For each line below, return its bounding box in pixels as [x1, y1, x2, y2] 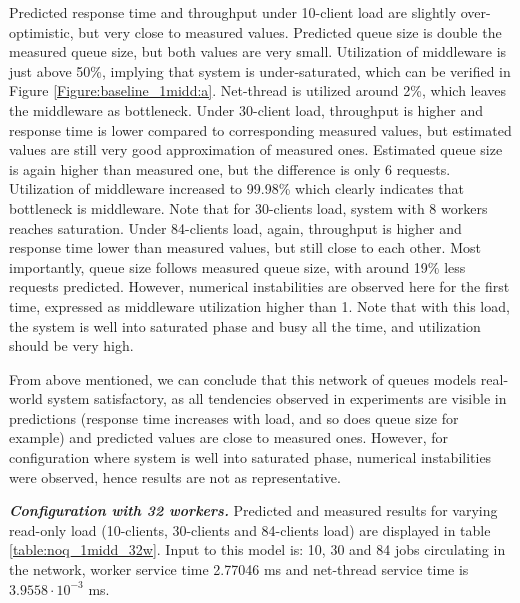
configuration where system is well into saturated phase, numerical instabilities [9, 447, 492, 468]
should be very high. [9, 335, 134, 356]
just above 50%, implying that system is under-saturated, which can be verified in [9, 60, 511, 81]
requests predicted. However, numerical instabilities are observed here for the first [9, 276, 510, 297]
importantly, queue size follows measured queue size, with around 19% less [9, 256, 466, 277]
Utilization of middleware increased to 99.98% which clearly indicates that [9, 178, 464, 199]
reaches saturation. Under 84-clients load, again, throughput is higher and [9, 217, 462, 238]
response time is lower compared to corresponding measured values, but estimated [9, 119, 512, 140]
